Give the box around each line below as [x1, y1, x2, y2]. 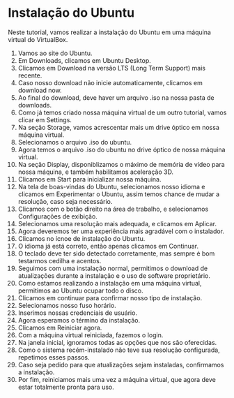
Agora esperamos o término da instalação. [17, 316, 141, 324]
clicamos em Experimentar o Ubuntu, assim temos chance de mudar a [17, 190, 220, 198]
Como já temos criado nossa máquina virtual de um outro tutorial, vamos [17, 108, 227, 117]
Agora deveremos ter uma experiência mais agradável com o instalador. [17, 227, 225, 235]
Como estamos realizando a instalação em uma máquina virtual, [17, 279, 202, 287]
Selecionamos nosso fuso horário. [17, 301, 117, 309]
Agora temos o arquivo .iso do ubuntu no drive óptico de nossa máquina [17, 145, 226, 154]
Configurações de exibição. [17, 212, 98, 221]
